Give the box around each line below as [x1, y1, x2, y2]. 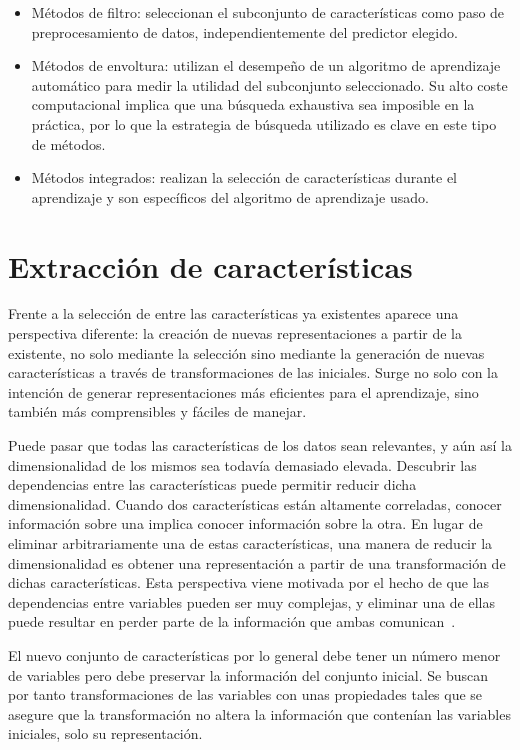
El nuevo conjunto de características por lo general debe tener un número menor [8, 644, 501, 665]
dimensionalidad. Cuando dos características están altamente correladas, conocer [8, 493, 502, 514]
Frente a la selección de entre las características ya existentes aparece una [8, 303, 459, 324]
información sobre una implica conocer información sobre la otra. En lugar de [8, 513, 483, 534]
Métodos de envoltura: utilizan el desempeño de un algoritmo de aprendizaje [31, 55, 501, 76]
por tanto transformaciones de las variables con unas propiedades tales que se [8, 684, 483, 705]
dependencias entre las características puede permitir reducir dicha [8, 474, 417, 495]
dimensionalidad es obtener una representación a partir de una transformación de [8, 552, 506, 573]
